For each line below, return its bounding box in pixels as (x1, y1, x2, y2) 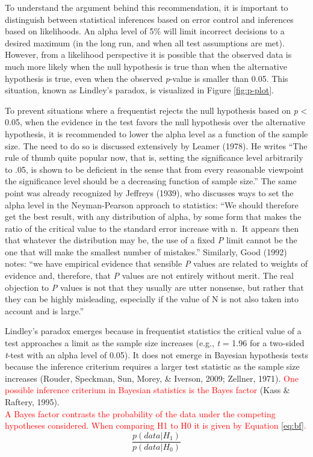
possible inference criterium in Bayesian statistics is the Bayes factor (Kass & (5, 384, 290, 396)
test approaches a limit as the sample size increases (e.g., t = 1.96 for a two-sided (5, 337, 305, 349)
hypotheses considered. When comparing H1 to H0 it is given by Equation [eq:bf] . (5, 419, 306, 432)
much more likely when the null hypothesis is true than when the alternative (5, 60, 287, 72)
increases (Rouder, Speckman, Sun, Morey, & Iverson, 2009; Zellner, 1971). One (5, 372, 299, 384)
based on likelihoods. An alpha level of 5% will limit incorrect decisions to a (5, 25, 285, 37)
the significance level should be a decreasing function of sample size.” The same (5, 175, 297, 187)
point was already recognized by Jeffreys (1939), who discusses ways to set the (5, 186, 294, 199)
